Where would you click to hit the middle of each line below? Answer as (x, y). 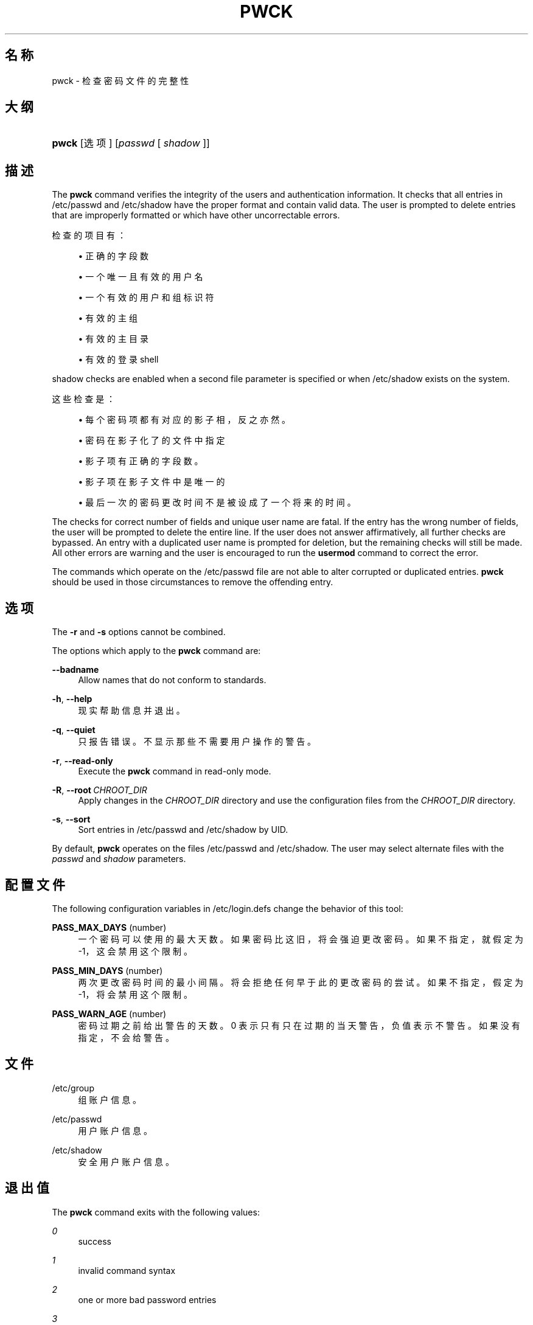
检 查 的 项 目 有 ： (89, 235)
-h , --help (72, 699)
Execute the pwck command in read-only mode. (175, 771)
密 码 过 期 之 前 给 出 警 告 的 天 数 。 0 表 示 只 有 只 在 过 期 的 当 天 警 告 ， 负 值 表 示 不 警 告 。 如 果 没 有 (299, 1025)
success (95, 1241)
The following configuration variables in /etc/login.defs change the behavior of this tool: (228, 908)
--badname (75, 670)
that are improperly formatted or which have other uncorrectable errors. (196, 215)
